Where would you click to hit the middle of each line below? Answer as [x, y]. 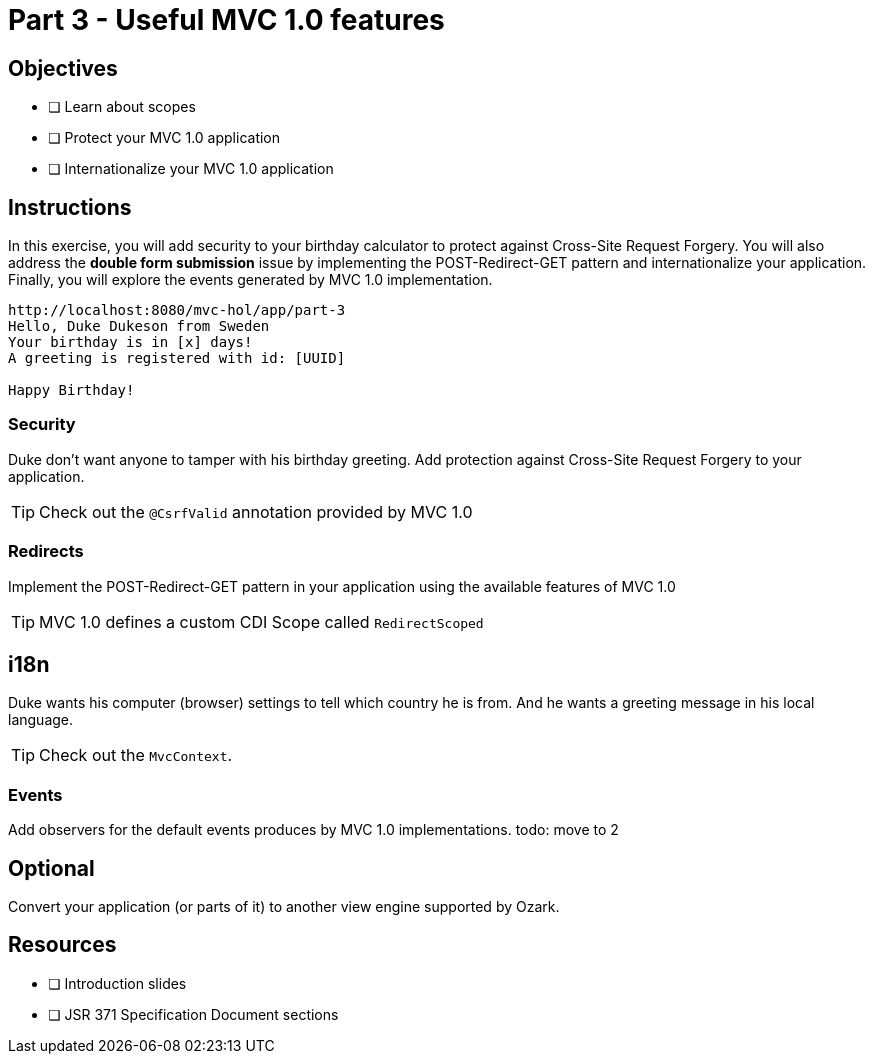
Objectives [63, 68]
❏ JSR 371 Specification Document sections [193, 1014]
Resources [62, 945]
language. [41, 720]
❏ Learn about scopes [122, 107]
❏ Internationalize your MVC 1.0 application [191, 169]
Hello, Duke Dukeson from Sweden [139, 326]
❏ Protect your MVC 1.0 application [164, 138]
